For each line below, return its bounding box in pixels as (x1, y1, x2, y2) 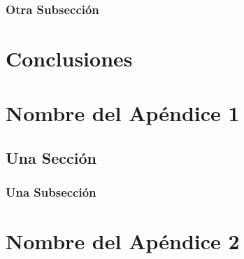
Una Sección (6, 146, 96, 168)
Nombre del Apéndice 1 (6, 99, 240, 127)
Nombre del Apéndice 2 (6, 227, 240, 255)
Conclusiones (6, 44, 133, 73)
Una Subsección (6, 183, 96, 201)
